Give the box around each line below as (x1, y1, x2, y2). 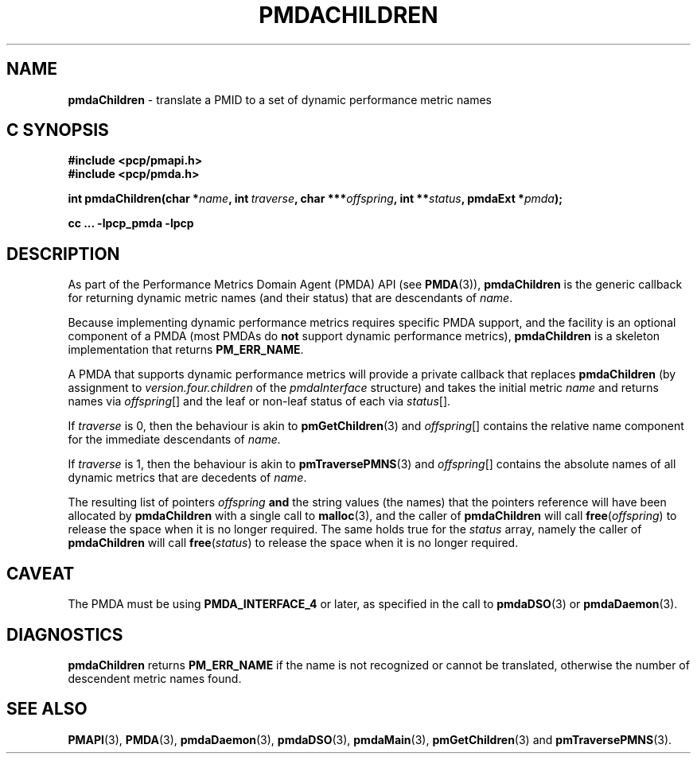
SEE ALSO (6, 699, 88, 719)
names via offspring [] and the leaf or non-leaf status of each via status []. (68, 394, 451, 409)
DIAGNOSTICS (6, 624, 123, 645)
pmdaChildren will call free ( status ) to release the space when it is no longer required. (68, 536, 519, 550)
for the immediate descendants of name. (68, 432, 281, 447)
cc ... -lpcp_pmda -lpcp (68, 216, 194, 231)
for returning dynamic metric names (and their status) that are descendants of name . (68, 291, 513, 305)
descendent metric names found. (68, 671, 242, 685)
